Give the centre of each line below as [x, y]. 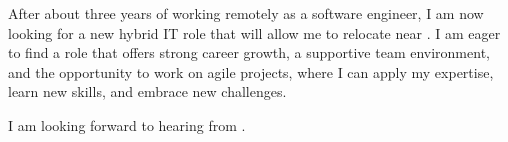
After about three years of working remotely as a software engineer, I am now [246, 13]
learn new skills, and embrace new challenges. [147, 91]
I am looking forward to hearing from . [127, 124]
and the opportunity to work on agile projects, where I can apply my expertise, [251, 71]
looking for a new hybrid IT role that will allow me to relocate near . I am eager [254, 32]
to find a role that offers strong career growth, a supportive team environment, [249, 52]
